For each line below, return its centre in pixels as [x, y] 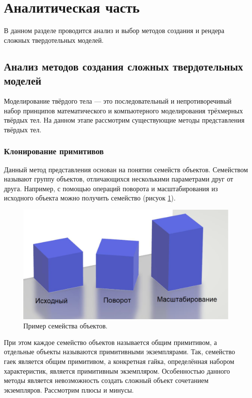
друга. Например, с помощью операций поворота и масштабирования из [111, 188]
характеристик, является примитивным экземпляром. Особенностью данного [117, 371]
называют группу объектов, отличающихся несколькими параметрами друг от [119, 179]
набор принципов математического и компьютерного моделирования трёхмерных [124, 110]
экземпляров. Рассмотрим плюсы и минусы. [69, 389]
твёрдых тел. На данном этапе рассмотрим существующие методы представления [124, 120]
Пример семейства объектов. [66, 326]
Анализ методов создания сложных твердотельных [124, 66]
